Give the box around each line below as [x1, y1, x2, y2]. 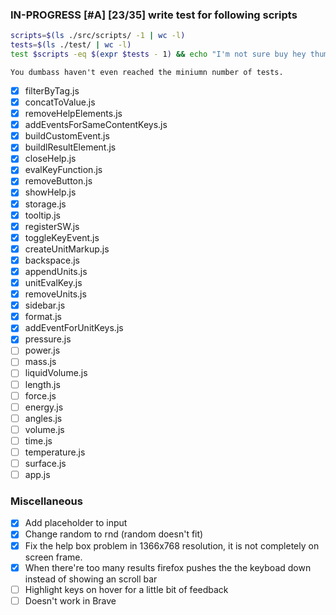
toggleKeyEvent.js [24, 231, 100, 243]
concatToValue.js [24, 96, 96, 108]
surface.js [24, 457, 67, 469]
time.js [24, 434, 53, 447]
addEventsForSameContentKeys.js [24, 119, 168, 131]
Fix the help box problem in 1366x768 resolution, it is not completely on [24, 539, 320, 552]
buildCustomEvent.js [24, 130, 110, 142]
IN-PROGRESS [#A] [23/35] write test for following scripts [10, 8, 298, 22]
